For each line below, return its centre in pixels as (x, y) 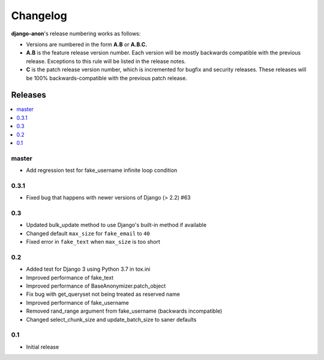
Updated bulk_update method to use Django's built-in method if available (116, 225)
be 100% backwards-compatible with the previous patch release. (106, 78)
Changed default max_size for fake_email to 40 (88, 233)
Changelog (39, 16)
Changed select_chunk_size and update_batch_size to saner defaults (111, 319)
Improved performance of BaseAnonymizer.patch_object (96, 286)
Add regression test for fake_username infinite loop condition (102, 170)
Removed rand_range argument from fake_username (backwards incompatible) (124, 311)
